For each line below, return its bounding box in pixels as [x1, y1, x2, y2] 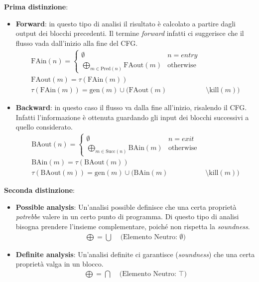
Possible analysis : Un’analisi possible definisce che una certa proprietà [15, 201, 237, 212]
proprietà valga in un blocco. [15, 259, 104, 269]
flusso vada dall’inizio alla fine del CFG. [15, 37, 138, 48]
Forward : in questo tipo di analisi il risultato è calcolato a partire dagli [15, 18, 236, 28]
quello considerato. [15, 122, 73, 132]
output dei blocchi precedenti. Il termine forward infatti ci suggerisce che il [15, 28, 244, 38]
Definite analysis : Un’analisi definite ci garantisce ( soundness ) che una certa [15, 249, 255, 259]
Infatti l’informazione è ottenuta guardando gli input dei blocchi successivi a [15, 112, 249, 122]
